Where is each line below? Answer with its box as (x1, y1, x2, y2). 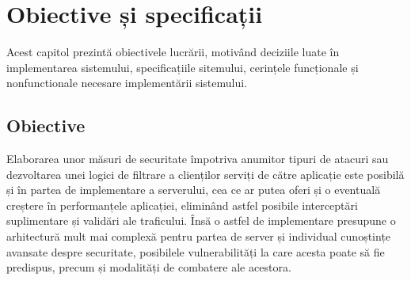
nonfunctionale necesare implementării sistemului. (6, 74, 248, 91)
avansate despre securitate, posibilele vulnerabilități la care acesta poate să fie (6, 243, 385, 260)
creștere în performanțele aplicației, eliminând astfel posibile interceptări (6, 196, 358, 213)
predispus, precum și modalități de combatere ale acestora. (6, 259, 291, 275)
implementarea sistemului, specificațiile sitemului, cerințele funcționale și (6, 59, 359, 75)
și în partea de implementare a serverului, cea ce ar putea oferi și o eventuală (6, 181, 381, 198)
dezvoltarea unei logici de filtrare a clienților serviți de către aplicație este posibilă (6, 165, 405, 182)
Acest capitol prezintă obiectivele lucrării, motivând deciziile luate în (6, 44, 340, 60)
